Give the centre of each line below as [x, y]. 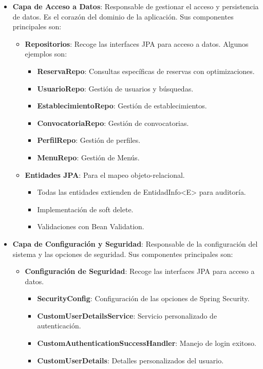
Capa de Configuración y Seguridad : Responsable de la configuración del [135, 243]
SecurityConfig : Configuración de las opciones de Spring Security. [143, 298]
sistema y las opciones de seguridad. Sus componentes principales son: [123, 254]
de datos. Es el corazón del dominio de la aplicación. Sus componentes [123, 16]
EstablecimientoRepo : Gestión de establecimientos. [122, 106]
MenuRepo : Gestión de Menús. [88, 157]
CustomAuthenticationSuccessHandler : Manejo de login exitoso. [147, 343]
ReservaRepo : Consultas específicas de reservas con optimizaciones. [146, 71]
